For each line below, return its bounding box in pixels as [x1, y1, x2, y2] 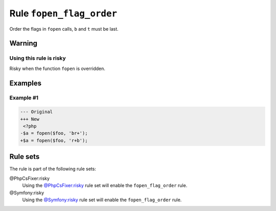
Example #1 [9, 95, 38, 102]
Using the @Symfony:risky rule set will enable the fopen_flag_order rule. [22, 197, 182, 203]
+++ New [20, 116, 39, 122]
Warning [9, 39, 38, 48]
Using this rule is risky [9, 55, 66, 62]
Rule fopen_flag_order [9, 8, 118, 19]
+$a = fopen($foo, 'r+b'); [20, 137, 88, 143]
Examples [9, 79, 42, 87]
